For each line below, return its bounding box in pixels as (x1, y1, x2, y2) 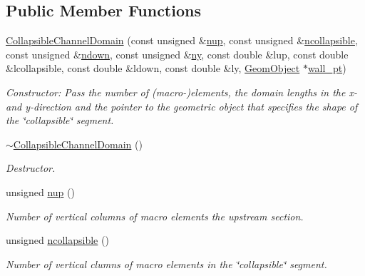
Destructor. (6, 160, 56, 175)
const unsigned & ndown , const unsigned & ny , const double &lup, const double (6, 46, 349, 61)
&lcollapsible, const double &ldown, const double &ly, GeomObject (6, 61, 300, 76)
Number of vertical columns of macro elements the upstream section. (6, 208, 304, 223)
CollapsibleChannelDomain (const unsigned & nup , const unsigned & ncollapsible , (6, 33, 358, 48)
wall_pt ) (307, 61, 346, 76)
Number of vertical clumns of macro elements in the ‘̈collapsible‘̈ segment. (6, 256, 327, 271)
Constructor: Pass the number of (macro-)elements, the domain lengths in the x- (6, 84, 357, 99)
